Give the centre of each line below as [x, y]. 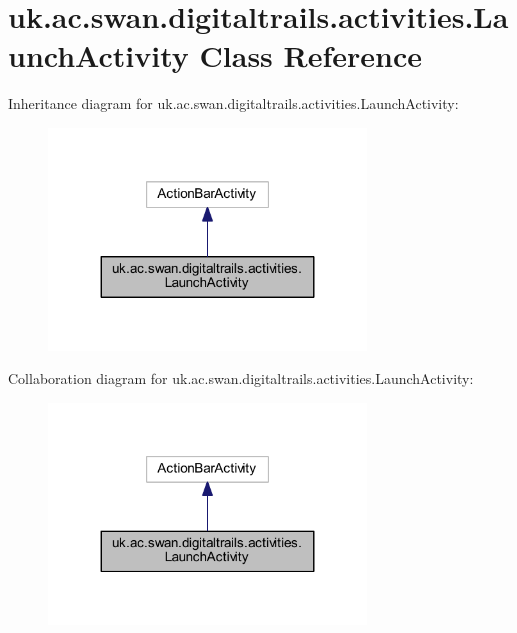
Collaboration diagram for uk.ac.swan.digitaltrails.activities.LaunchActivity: [241, 378]
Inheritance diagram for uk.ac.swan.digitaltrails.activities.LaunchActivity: [233, 103]
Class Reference [311, 55]
